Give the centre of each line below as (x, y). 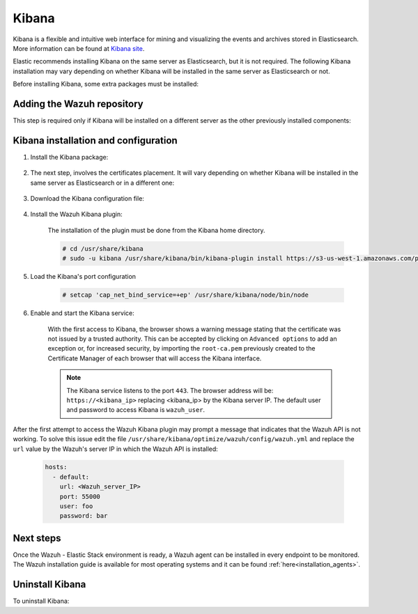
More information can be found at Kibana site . (79, 48)
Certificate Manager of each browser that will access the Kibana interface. (155, 358)
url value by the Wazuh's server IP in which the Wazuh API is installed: (116, 449)
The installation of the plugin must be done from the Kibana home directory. (156, 230)
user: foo (76, 506)
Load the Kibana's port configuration (83, 277)
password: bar (84, 516)
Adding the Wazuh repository (78, 103)
